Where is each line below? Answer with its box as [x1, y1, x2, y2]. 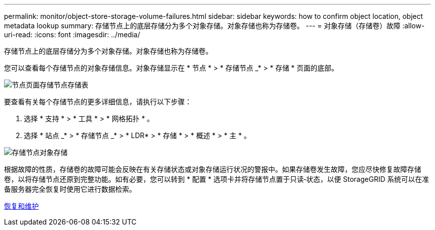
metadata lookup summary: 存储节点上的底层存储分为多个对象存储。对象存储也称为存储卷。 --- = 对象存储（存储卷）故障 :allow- [4, 21, 425, 30]
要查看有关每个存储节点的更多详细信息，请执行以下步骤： [4, 97, 192, 106]
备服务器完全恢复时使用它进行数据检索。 [4, 185, 136, 193]
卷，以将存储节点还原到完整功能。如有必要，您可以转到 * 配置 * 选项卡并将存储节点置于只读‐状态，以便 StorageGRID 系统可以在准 [4, 175, 429, 183]
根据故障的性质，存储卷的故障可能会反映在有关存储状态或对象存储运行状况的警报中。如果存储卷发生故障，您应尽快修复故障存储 [4, 165, 421, 173]
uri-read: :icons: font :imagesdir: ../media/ [4, 30, 140, 39]
